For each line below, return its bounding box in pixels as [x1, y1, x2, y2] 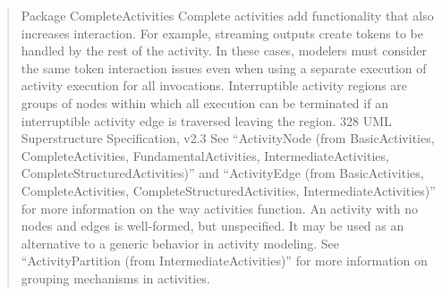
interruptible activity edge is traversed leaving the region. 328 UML [21, 111, 392, 130]
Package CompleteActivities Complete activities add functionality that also [21, 6, 434, 24]
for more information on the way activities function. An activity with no [21, 198, 418, 217]
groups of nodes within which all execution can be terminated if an [21, 93, 388, 112]
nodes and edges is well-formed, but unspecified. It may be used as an [21, 216, 404, 235]
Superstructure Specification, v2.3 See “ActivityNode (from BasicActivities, [21, 129, 435, 147]
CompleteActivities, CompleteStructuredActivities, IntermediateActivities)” [21, 181, 436, 199]
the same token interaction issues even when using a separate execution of [21, 58, 427, 77]
